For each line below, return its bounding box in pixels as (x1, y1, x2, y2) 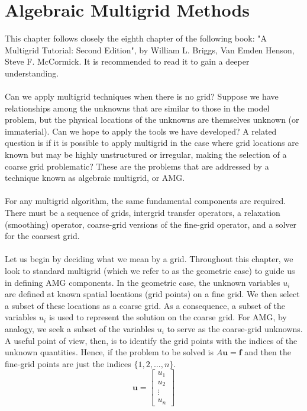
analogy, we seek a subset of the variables (5, 322, 155, 334)
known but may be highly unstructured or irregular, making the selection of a (5, 148, 287, 161)
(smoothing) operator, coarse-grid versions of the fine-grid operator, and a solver (5, 218, 297, 230)
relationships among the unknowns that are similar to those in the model (5, 101, 270, 114)
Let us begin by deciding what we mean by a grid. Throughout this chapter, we (5, 253, 293, 265)
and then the (244, 346, 291, 358)
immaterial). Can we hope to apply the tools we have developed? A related (5, 125, 277, 137)
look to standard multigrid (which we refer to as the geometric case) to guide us (5, 265, 295, 276)
